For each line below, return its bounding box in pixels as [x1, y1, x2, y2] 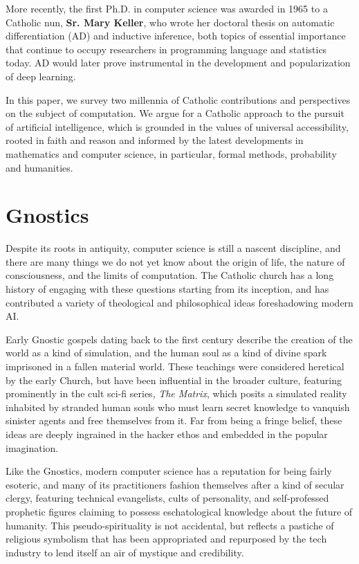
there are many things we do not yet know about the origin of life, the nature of [6, 254, 345, 269]
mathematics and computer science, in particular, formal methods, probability [6, 146, 337, 161]
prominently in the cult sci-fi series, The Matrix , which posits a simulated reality [6, 386, 347, 401]
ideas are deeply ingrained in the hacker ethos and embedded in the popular [6, 426, 328, 441]
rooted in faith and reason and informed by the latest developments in [6, 133, 304, 147]
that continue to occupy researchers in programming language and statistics [6, 42, 327, 56]
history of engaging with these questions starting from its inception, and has [6, 282, 329, 296]
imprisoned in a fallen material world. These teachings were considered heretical [6, 359, 344, 373]
